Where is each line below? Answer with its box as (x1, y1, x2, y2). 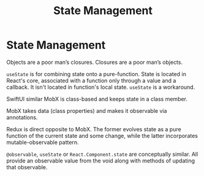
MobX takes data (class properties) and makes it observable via (6, 107, 167, 114)
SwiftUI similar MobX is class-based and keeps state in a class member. (6, 95, 188, 102)
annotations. (6, 113, 38, 121)
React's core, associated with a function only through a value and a (6, 77, 176, 84)
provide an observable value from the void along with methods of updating (6, 157, 195, 164)
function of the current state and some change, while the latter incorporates (6, 132, 198, 139)
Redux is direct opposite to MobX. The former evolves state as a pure (6, 125, 182, 132)
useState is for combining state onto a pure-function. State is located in (6, 70, 187, 77)
